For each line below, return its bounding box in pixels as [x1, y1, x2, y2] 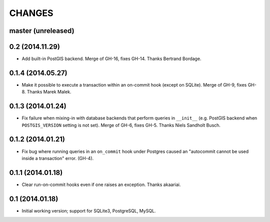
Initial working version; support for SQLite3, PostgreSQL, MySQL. [21, 207, 156, 213]
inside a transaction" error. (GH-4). [21, 155, 94, 161]
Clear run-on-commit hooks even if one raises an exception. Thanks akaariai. [21, 181, 181, 187]
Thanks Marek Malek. [26, 89, 71, 95]
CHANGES [9, 7, 53, 18]
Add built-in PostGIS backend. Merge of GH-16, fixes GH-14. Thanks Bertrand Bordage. [21, 55, 201, 62]
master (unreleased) [9, 26, 74, 35]
